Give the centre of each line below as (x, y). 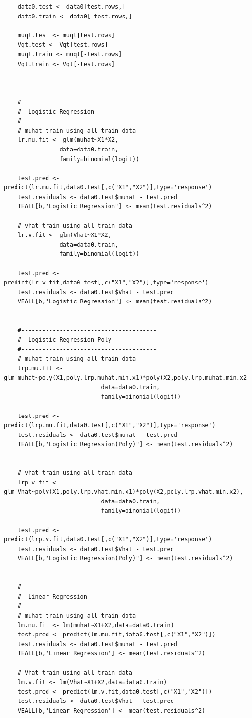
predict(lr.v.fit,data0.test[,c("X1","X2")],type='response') (106, 283)
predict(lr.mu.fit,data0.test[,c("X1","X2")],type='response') (108, 188)
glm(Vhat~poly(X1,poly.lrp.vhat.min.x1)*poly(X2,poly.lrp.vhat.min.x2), (124, 492)
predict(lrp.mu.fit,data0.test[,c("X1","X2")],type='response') (110, 426)
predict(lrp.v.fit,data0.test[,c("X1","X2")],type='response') (108, 540)
